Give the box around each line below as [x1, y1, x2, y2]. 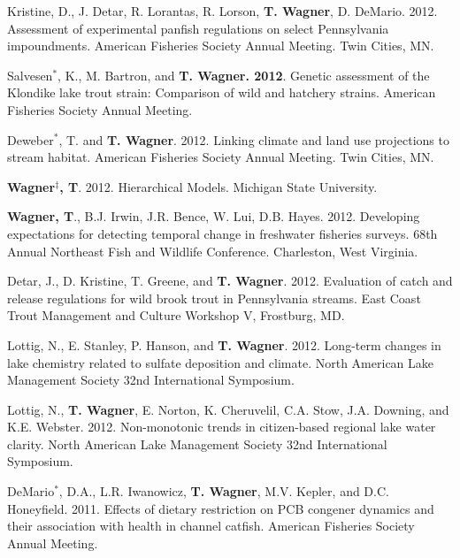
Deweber [7, 130, 54, 149]
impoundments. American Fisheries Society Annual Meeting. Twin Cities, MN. [7, 36, 434, 55]
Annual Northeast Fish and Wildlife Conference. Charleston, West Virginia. [7, 241, 418, 260]
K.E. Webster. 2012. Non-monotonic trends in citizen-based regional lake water [7, 417, 436, 436]
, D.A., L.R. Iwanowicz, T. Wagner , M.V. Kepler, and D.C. [58, 482, 389, 501]
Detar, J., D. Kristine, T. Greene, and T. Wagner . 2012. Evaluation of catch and [7, 271, 453, 290]
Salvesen [7, 65, 53, 84]
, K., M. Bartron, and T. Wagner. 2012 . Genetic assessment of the [57, 65, 430, 84]
